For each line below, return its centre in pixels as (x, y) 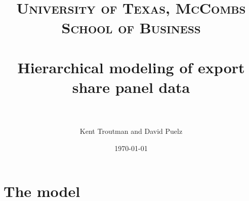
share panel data (131, 87)
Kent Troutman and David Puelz (131, 131)
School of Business (131, 28)
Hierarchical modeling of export (131, 67)
